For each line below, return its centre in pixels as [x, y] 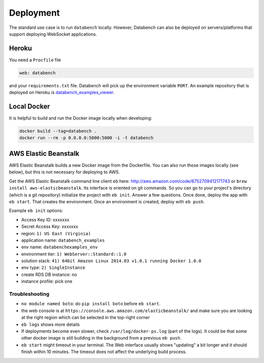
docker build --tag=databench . [58, 131]
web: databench [37, 73]
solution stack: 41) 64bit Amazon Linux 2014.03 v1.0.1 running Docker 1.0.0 [111, 261]
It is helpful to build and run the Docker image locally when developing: [81, 118]
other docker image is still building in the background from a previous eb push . [101, 338]
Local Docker [30, 107]
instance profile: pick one [47, 281]
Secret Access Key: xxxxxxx [50, 227]
